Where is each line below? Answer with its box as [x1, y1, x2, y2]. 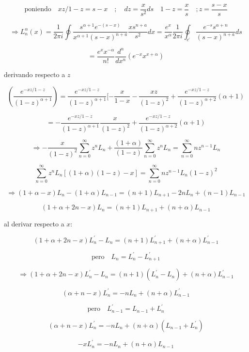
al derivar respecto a [4, 218, 64, 228]
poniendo [24, 6, 51, 13]
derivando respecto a [4, 69, 65, 80]
